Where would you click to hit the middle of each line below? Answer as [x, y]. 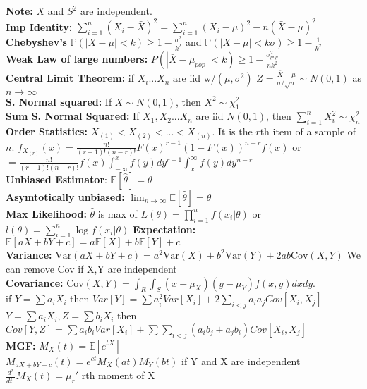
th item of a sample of [308, 131]
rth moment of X [118, 375]
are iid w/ [194, 78]
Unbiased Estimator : [56, 179]
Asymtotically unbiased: [65, 196]
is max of [118, 213]
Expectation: [164, 229]
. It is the [232, 131]
